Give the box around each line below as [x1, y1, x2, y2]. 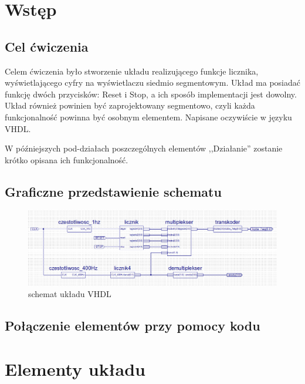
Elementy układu [5, 356, 145, 380]
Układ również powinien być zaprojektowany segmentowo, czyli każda [5, 99, 255, 112]
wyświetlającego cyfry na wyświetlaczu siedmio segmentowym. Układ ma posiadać [5, 76, 301, 89]
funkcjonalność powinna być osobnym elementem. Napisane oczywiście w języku [5, 110, 292, 123]
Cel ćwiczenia [5, 37, 89, 55]
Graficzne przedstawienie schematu [5, 182, 222, 200]
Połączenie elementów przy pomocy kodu [5, 316, 260, 335]
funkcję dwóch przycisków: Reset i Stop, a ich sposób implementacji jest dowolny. [5, 87, 297, 100]
